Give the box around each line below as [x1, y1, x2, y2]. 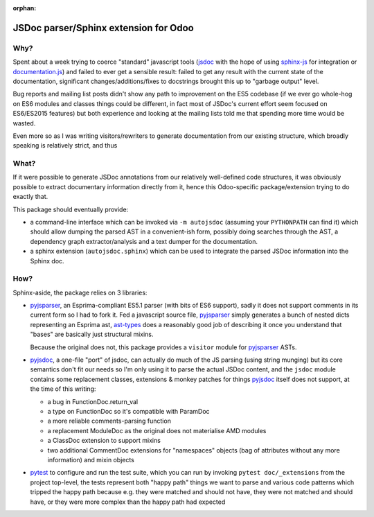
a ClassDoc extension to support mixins [47, 437, 161, 445]
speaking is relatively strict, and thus [12, 141, 118, 150]
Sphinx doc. [30, 256, 65, 265]
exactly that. [12, 193, 48, 201]
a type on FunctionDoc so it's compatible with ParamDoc [47, 407, 211, 415]
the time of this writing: [30, 385, 96, 393]
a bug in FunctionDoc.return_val [47, 397, 139, 405]
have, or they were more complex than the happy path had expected [30, 498, 226, 506]
